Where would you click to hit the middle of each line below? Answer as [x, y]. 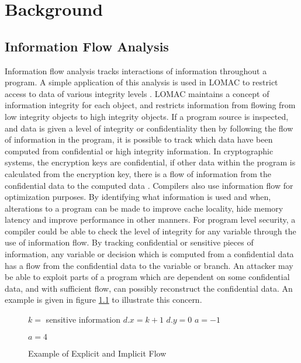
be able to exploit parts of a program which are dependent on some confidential [147, 277]
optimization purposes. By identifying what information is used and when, [138, 197]
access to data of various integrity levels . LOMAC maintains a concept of [137, 93]
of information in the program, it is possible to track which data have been [139, 139]
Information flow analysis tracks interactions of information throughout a [136, 70]
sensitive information [83, 319]
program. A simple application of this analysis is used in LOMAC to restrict [141, 82]
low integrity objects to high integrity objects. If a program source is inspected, [147, 116]
